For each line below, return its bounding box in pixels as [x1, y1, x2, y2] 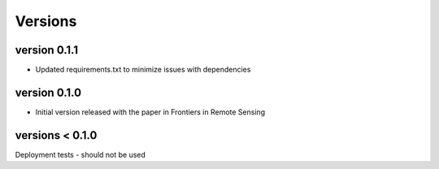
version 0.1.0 [15, 85, 81, 99]
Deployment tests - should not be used [15, 149, 146, 159]
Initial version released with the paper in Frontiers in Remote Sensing [35, 106, 266, 117]
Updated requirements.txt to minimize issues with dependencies [35, 65, 251, 75]
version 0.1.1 [15, 43, 79, 57]
